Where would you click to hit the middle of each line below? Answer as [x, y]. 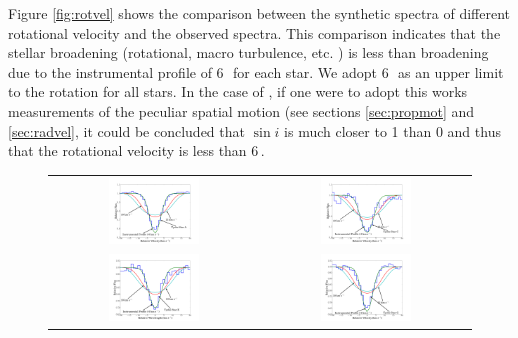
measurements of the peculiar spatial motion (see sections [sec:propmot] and [241, 110]
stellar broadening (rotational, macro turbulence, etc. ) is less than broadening [248, 52]
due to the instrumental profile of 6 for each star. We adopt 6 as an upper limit [256, 71]
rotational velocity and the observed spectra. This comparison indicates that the [254, 32]
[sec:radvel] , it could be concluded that [126, 130]
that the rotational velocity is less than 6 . [136, 150]
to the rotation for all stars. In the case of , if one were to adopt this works [238, 91]
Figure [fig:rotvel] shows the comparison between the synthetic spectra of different [259, 13]
